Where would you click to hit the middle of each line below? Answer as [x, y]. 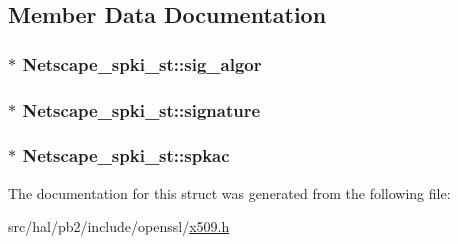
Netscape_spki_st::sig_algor [142, 63]
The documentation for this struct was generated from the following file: [229, 192]
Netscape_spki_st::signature [141, 109]
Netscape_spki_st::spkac [126, 155]
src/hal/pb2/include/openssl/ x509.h [119, 226]
